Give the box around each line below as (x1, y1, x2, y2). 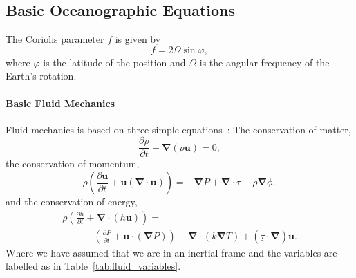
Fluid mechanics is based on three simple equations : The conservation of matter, (6, 122, 351, 136)
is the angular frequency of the (199, 55, 330, 69)
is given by (115, 32, 161, 46)
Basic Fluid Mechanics (6, 95, 115, 110)
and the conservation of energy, (6, 194, 138, 209)
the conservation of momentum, (6, 156, 140, 171)
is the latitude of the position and (43, 55, 186, 69)
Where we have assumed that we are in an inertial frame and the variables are (6, 245, 337, 259)
